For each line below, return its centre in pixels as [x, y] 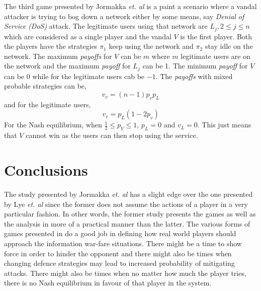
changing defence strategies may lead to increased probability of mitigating [119, 263]
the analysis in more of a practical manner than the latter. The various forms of [127, 223]
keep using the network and [151, 46]
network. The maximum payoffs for [58, 56]
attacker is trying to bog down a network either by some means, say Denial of [124, 16]
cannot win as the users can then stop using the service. [112, 135]
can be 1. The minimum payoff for [195, 66]
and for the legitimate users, [48, 104]
